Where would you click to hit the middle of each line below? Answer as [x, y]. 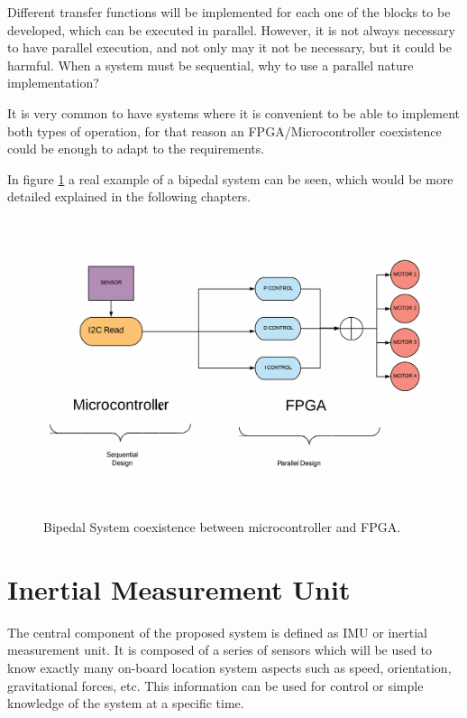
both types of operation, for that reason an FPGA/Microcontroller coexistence [224, 131]
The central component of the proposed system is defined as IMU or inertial [218, 632]
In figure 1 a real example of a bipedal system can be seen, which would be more [230, 178]
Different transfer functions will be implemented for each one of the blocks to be [229, 12]
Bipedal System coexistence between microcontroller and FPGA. [222, 527]
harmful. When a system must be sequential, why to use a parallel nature [211, 65]
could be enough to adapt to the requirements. [136, 149]
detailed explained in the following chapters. [129, 196]
